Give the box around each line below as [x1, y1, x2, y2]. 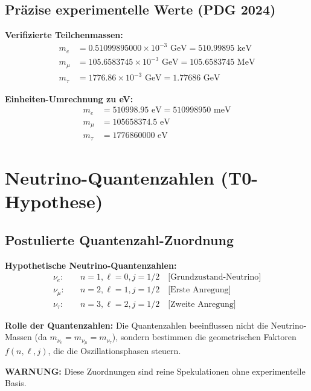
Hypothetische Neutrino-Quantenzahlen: [5, 258, 177, 271]
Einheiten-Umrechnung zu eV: [5, 92, 133, 105]
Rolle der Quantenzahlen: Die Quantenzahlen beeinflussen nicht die [5, 318, 268, 331]
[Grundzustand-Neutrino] [168, 273, 261, 282]
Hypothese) [5, 189, 103, 214]
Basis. [5, 376, 27, 389]
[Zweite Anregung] [168, 300, 236, 309]
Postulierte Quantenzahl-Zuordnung [5, 230, 234, 249]
